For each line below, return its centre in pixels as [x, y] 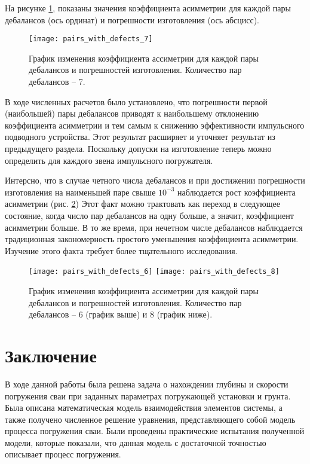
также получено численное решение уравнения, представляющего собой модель [150, 419]
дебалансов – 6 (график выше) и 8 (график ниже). [121, 314]
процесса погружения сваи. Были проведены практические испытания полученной [155, 431]
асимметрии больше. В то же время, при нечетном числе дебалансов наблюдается [154, 227]
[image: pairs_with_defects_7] [91, 39]
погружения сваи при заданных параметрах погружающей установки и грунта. [148, 396]
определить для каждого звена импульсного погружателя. [109, 160]
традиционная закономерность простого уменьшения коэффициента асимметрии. [152, 239]
